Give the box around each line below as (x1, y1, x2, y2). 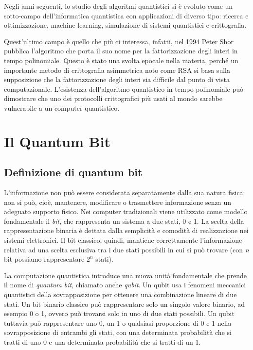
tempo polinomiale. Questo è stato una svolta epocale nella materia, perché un (4, 55, 238, 65)
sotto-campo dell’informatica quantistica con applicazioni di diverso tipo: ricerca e (4, 10, 249, 20)
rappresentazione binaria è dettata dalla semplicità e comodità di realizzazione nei (4, 225, 249, 235)
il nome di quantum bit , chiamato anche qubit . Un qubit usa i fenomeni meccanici (4, 280, 246, 290)
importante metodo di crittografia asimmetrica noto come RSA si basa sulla (4, 65, 230, 75)
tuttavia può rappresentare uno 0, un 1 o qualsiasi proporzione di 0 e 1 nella (4, 317, 232, 328)
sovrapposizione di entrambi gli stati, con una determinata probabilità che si (4, 327, 232, 337)
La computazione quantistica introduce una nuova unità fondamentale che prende (4, 270, 247, 280)
